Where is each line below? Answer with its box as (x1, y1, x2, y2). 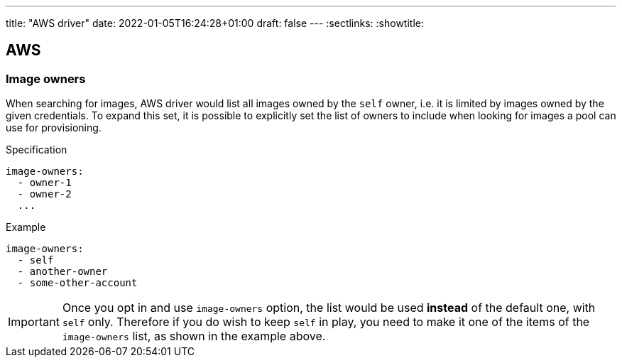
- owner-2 (17, 188, 72, 200)
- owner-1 (17, 177, 72, 189)
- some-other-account (17, 277, 138, 289)
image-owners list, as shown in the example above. (62, 329, 326, 344)
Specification (6, 143, 67, 156)
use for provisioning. (6, 121, 102, 134)
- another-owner (17, 266, 108, 278)
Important (8, 315, 60, 330)
